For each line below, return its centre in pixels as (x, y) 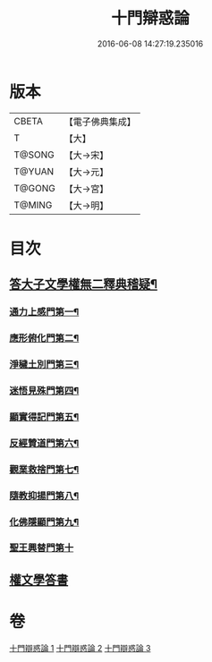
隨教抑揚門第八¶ (44, 496)
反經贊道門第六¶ (44, 443)
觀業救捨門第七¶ (44, 469)
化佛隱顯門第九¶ (44, 522)
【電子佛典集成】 (100, 122)
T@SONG (34, 155)
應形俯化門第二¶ (44, 338)
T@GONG (34, 188)
